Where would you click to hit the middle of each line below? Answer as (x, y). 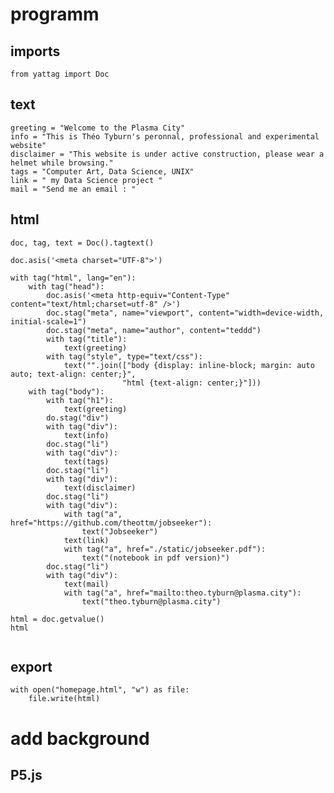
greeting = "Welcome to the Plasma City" (98, 128)
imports (35, 51)
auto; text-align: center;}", (73, 374)
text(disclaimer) (100, 488)
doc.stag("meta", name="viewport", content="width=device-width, (185, 313)
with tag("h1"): (80, 400)
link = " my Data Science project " (86, 180)
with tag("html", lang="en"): (73, 278)
